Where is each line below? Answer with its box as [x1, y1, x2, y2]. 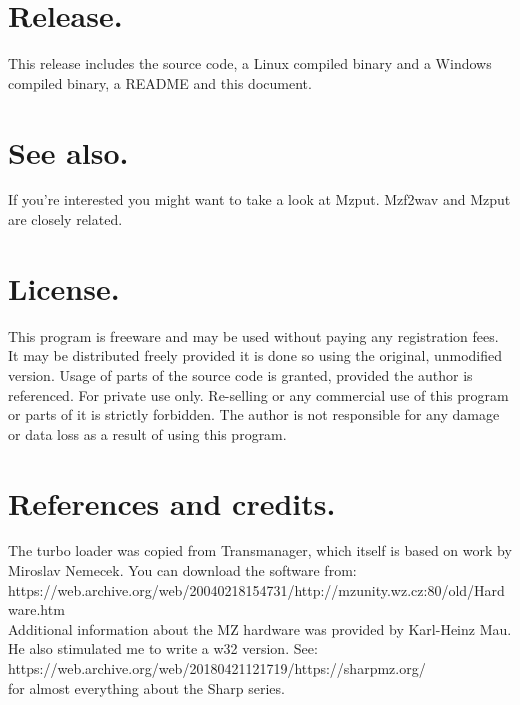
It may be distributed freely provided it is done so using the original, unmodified [8, 345, 503, 366]
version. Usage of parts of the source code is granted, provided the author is [8, 364, 473, 385]
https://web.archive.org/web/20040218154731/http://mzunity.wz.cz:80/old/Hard [8, 579, 505, 600]
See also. [8, 131, 129, 172]
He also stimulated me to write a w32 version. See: [8, 638, 318, 659]
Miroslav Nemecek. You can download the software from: [8, 560, 357, 581]
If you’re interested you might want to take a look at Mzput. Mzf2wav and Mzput [8, 189, 511, 210]
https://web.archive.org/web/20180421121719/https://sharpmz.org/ [8, 658, 426, 678]
